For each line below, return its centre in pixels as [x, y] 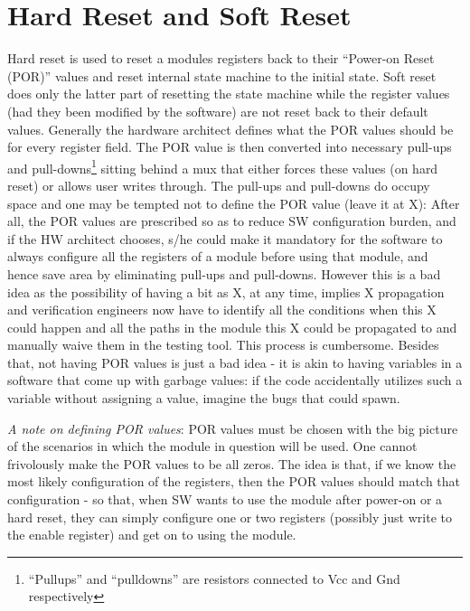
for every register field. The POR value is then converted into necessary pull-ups [230, 147]
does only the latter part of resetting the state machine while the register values [229, 94]
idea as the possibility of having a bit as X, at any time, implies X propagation [226, 291]
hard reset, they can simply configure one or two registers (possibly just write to [230, 517]
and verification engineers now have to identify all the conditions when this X [222, 310]
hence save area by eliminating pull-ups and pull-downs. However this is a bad [224, 273]
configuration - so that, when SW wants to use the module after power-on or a [225, 499]
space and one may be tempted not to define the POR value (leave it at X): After [234, 203]
